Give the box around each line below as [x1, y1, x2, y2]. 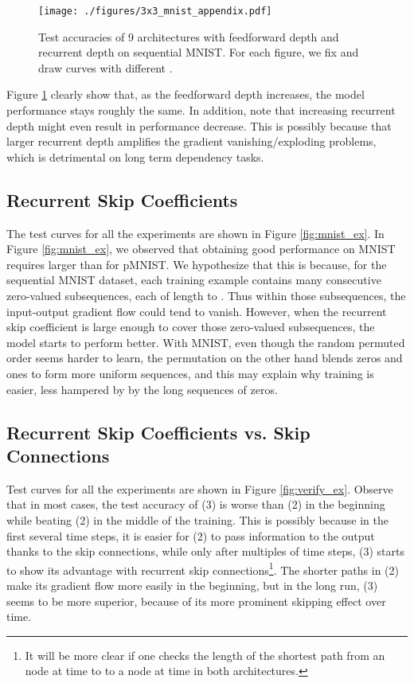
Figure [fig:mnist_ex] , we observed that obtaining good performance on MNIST [6, 240, 396, 257]
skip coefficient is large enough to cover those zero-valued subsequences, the [6, 318, 375, 335]
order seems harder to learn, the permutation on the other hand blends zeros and [6, 349, 403, 366]
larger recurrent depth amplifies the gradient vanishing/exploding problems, [6, 133, 377, 150]
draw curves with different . [38, 59, 173, 76]
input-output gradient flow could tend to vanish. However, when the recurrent [6, 302, 387, 319]
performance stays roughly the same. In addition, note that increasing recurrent [6, 102, 396, 119]
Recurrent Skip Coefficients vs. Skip [6, 420, 310, 444]
